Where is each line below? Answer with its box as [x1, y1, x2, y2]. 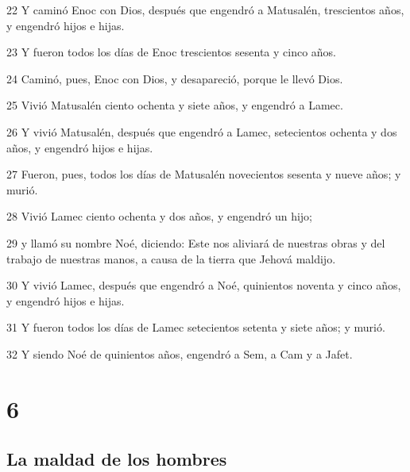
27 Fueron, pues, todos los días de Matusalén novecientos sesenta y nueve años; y [6, 166, 401, 182]
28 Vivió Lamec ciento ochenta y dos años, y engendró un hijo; [6, 208, 312, 224]
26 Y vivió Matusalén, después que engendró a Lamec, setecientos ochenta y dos [6, 123, 397, 140]
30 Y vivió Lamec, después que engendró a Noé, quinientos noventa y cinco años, [6, 277, 401, 294]
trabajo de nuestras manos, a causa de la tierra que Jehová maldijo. [6, 250, 336, 267]
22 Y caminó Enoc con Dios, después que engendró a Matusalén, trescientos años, [6, 2, 404, 17]
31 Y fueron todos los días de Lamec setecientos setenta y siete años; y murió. [6, 319, 385, 336]
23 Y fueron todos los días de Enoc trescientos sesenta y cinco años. [6, 44, 337, 60]
